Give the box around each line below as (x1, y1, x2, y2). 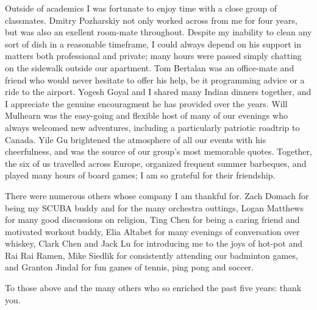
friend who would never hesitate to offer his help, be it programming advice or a (5, 73, 305, 86)
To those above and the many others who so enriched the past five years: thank (5, 281, 302, 294)
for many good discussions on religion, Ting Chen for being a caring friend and (5, 213, 300, 226)
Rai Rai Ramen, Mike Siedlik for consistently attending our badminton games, (5, 248, 298, 261)
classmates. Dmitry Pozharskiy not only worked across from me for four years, (5, 13, 297, 26)
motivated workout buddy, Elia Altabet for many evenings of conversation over (5, 225, 300, 238)
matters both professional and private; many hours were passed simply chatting (5, 49, 302, 62)
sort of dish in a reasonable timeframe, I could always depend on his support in (5, 37, 301, 50)
